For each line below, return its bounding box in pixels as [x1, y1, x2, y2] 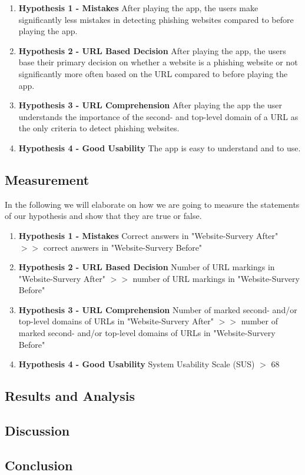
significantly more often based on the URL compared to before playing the [18, 67, 288, 79]
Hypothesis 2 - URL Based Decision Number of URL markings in [18, 261, 275, 273]
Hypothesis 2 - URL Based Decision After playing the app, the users [18, 44, 286, 57]
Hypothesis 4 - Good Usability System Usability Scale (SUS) [18, 358, 255, 370]
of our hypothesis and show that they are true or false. [5, 210, 202, 222]
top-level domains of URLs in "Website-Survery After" [18, 315, 214, 327]
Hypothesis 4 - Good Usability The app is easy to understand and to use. [18, 141, 301, 154]
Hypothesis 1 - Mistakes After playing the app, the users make [18, 2, 258, 14]
